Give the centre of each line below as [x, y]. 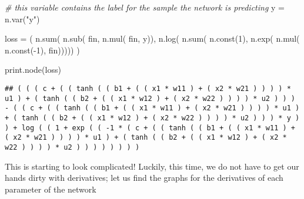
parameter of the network [51, 189]
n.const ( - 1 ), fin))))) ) [42, 50]
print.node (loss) [33, 70]
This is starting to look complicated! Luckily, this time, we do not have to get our [152, 166]
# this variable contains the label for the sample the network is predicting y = [145, 7]
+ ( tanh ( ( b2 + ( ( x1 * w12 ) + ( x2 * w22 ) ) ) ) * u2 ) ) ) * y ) [152, 118]
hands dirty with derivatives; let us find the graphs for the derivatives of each [144, 178]
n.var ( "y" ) [22, 18]
